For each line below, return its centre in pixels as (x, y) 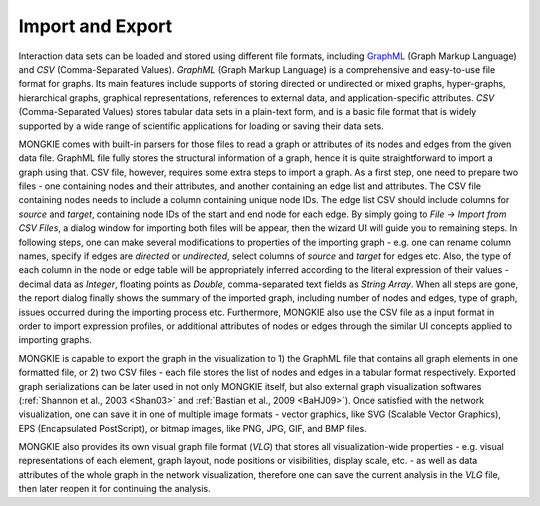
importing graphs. (55, 340)
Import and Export (95, 26)
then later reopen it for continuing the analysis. (114, 489)
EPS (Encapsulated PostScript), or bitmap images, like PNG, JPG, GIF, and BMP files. (192, 428)
